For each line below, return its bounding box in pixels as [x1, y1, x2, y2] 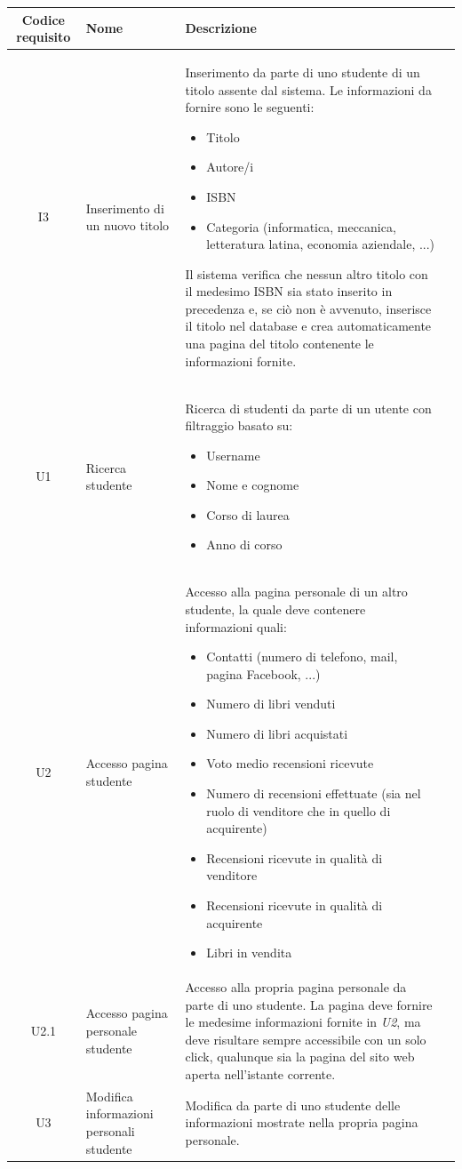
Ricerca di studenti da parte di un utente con [185, 398, 432, 417]
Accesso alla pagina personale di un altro [185, 582, 408, 601]
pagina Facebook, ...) [206, 664, 321, 683]
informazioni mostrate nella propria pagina [185, 1113, 418, 1132]
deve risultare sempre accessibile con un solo [185, 1029, 426, 1048]
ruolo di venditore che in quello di [206, 801, 391, 820]
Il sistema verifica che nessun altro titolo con [185, 264, 428, 283]
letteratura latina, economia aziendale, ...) [206, 235, 435, 253]
